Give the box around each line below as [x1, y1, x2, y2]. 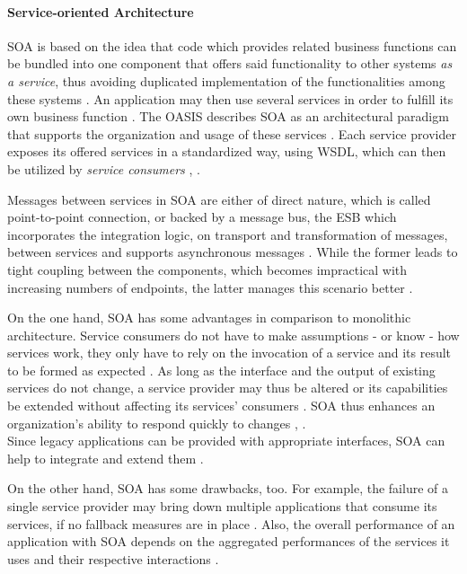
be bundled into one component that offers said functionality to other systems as [7, 54, 453, 73]
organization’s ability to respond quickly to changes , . [7, 413, 306, 432]
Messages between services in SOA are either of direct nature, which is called [7, 190, 431, 208]
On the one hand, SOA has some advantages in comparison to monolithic [7, 308, 411, 327]
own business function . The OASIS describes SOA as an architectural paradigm [7, 107, 449, 126]
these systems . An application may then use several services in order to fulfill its [7, 89, 454, 108]
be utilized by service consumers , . [7, 159, 200, 178]
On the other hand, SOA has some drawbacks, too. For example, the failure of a [7, 479, 448, 498]
